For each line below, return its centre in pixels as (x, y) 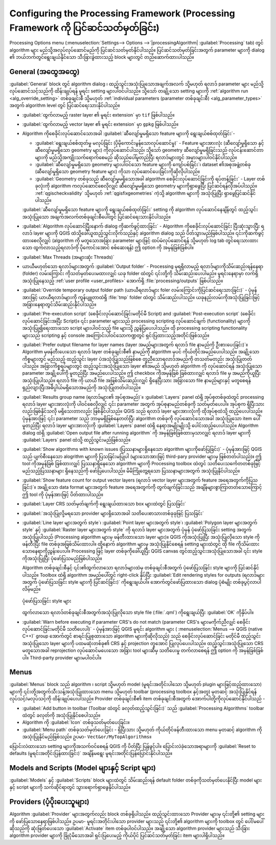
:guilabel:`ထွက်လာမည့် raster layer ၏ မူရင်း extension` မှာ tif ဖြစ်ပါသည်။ (98, 115)
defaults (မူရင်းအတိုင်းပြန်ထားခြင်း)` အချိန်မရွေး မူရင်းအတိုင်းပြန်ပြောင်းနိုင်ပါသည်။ (91, 753)
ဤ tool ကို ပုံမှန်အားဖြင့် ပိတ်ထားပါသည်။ (63, 494)
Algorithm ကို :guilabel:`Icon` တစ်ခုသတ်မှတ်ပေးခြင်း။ (76, 722)
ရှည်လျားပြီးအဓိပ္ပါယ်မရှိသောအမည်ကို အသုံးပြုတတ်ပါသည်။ (82, 387)
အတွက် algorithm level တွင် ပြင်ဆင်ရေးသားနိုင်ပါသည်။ (65, 105)
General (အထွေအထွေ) (44, 72)
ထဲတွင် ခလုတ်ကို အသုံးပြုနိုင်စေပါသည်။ (61, 715)
